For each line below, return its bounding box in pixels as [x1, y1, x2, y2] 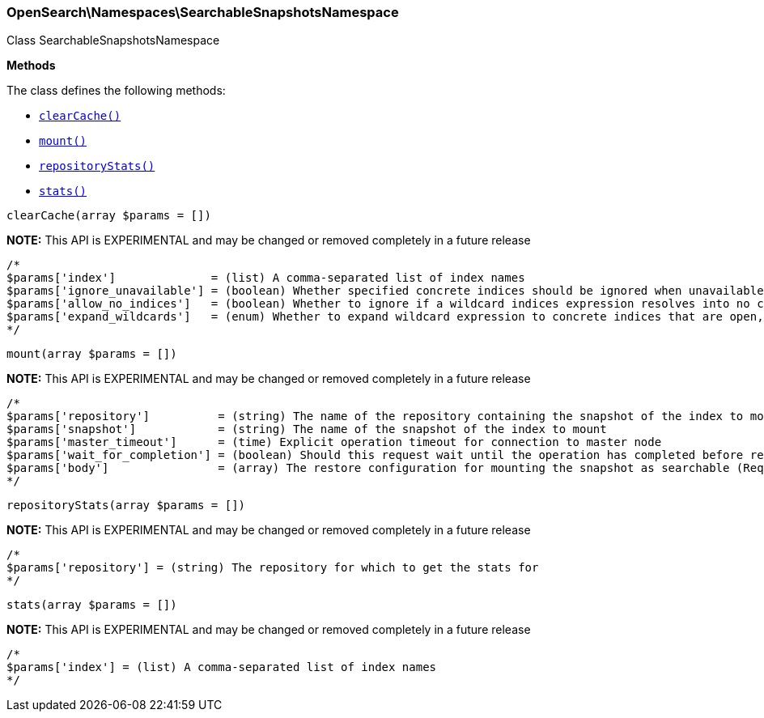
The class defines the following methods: [6, 83, 226, 98]
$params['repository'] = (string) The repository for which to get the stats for [6, 561, 539, 575]
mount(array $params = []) [6, 347, 177, 361]
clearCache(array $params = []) [6, 209, 211, 223]
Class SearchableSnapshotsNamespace [6, 33, 220, 48]
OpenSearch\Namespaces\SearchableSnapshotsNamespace [6, 4, 399, 20]
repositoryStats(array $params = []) [6, 499, 246, 512]
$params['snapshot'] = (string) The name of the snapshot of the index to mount [6, 423, 607, 436]
